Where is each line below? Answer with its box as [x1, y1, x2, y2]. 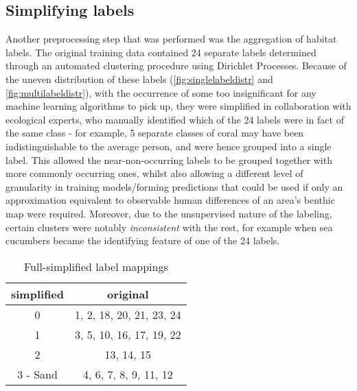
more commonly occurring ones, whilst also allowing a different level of [5, 166, 303, 180]
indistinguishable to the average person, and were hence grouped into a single [5, 139, 332, 153]
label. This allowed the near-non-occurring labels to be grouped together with [5, 152, 332, 167]
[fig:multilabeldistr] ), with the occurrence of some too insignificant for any [5, 85, 316, 99]
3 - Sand [17, 366, 58, 382]
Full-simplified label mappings [23, 258, 168, 274]
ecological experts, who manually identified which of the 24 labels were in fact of [5, 112, 344, 126]
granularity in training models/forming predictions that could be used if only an [5, 179, 343, 193]
